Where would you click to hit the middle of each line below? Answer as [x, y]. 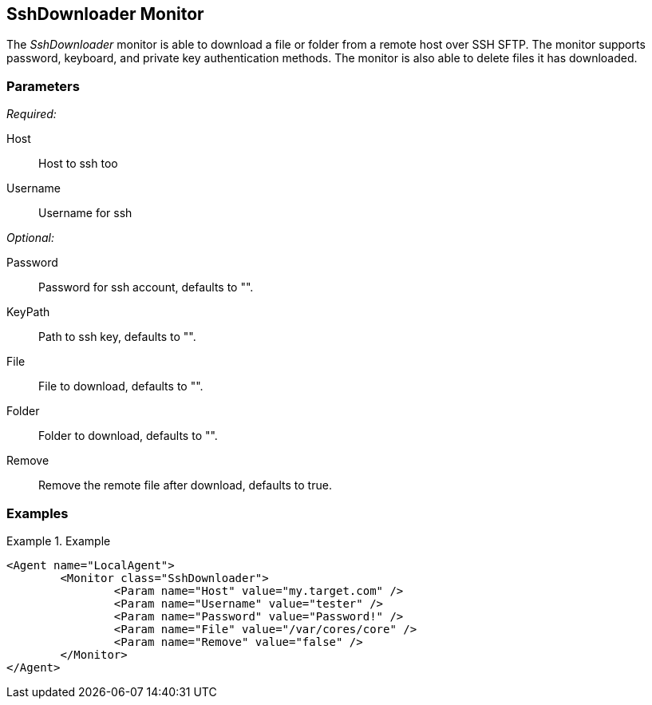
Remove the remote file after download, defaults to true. [185, 485]
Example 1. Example [59, 541]
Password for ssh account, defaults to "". [146, 287]
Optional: [30, 238]
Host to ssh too [78, 164]
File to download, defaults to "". [121, 386]
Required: [32, 114]
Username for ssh [85, 213]
